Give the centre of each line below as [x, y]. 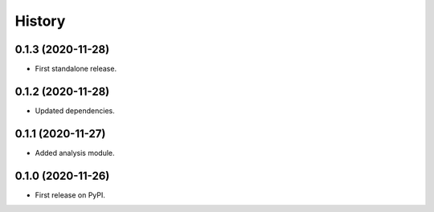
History [40, 21]
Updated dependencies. [75, 110]
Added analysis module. [75, 153]
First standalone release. [76, 69]
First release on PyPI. [70, 195]
